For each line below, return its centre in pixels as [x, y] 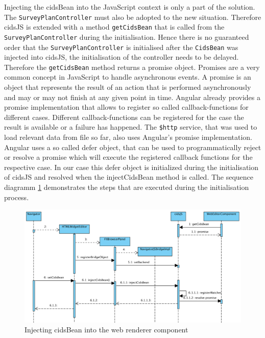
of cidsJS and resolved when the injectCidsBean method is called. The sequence [129, 177]
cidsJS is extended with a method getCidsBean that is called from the [114, 27]
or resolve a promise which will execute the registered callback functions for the [128, 157]
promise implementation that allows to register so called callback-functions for [126, 107]
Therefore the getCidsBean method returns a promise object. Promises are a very [132, 67]
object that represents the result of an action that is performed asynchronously [128, 87]
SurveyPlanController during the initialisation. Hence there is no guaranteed [127, 37]
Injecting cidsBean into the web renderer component [106, 330]
